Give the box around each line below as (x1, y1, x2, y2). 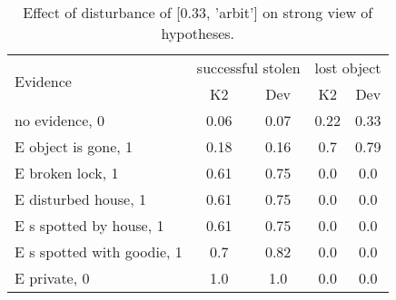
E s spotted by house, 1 (15, 215, 164, 236)
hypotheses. (161, 23, 235, 44)
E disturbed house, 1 (15, 189, 146, 209)
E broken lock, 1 (15, 162, 119, 183)
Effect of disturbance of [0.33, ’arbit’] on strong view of (23, 2, 373, 23)
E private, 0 (15, 267, 90, 288)
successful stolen (196, 57, 301, 78)
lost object (314, 57, 381, 78)
